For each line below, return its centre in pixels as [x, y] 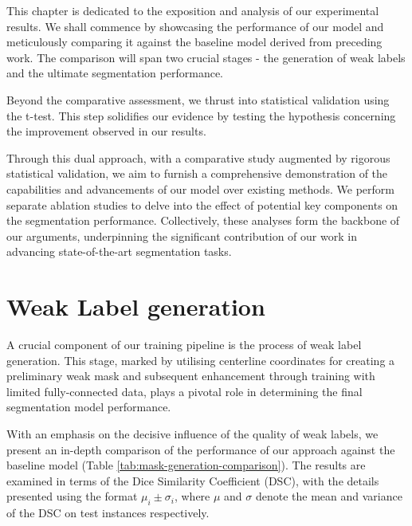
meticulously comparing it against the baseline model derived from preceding [194, 42]
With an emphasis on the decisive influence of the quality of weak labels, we [192, 434]
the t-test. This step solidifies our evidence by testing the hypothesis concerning [201, 115]
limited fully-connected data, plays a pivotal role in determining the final [184, 391]
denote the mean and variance [329, 496]
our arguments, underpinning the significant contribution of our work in [182, 236]
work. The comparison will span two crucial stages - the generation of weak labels [206, 57]
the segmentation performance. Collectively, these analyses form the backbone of [203, 220]
